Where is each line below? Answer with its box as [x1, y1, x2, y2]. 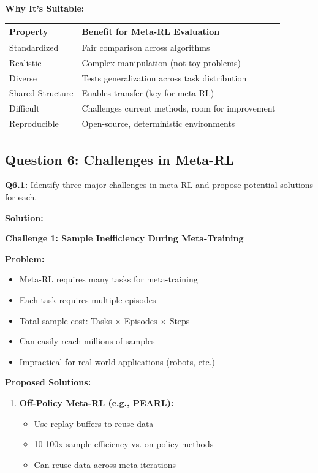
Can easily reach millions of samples [19, 335, 155, 347]
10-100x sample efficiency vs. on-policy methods [34, 437, 214, 450]
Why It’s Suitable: [5, 2, 85, 14]
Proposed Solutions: [5, 376, 91, 388]
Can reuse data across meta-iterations [34, 458, 176, 471]
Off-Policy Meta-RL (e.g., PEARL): [19, 396, 174, 409]
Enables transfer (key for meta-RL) [81, 86, 214, 99]
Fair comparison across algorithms [81, 40, 210, 53]
